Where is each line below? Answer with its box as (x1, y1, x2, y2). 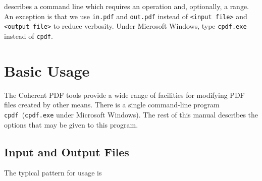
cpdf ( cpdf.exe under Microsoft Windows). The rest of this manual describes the (4, 109, 258, 119)
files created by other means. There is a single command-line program (4, 99, 220, 110)
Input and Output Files (4, 144, 129, 159)
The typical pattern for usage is (4, 167, 102, 178)
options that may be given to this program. (4, 119, 138, 130)
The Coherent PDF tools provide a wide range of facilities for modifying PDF (4, 89, 245, 100)
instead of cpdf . (4, 30, 53, 41)
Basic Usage (4, 60, 90, 81)
